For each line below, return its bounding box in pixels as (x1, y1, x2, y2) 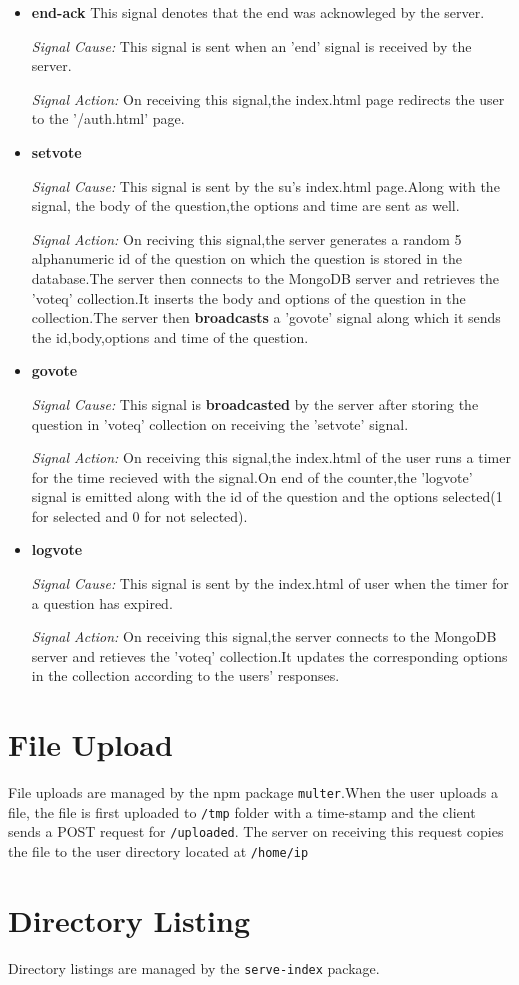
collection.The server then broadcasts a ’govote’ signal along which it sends (31, 307, 501, 328)
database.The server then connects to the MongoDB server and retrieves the (31, 267, 500, 288)
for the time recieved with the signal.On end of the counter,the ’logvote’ (31, 466, 473, 487)
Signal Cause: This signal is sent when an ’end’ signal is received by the (31, 35, 472, 56)
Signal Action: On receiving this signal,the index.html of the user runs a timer (31, 447, 511, 468)
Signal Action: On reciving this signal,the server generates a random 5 (31, 228, 462, 249)
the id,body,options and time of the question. (31, 326, 309, 347)
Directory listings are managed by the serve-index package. (8, 957, 380, 978)
